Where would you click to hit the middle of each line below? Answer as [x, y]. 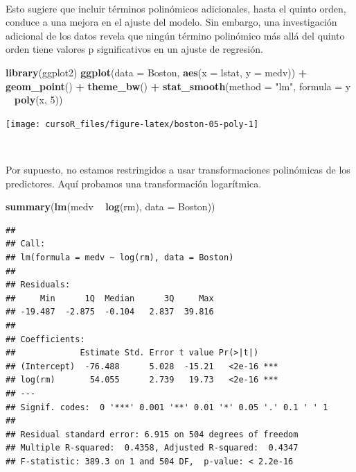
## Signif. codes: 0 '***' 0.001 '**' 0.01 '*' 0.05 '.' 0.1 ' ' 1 [167, 407]
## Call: [26, 244]
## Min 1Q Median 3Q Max [110, 298]
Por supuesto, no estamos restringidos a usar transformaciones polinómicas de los [178, 169]
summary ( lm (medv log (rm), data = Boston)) [110, 206]
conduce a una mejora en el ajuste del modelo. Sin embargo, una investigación [171, 22]
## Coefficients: [45, 339]
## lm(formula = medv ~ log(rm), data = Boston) [120, 257]
